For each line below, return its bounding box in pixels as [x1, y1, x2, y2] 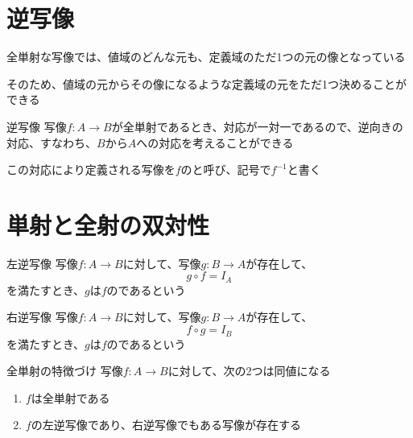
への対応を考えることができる [136, 134, 294, 151]
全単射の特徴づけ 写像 [6, 362, 123, 379]
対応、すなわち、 [6, 134, 97, 151]
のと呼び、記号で [180, 161, 271, 178]
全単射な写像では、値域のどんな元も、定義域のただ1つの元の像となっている [6, 48, 406, 65]
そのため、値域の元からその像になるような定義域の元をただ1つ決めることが [6, 75, 407, 92]
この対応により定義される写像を [6, 161, 176, 178]
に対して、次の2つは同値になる [167, 362, 331, 379]
